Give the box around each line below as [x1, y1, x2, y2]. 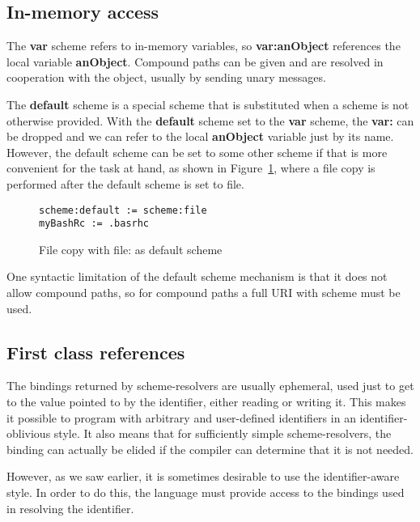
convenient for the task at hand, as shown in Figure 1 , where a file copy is [6, 159, 375, 176]
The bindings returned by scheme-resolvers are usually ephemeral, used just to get [6, 377, 414, 394]
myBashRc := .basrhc [39, 218, 150, 230]
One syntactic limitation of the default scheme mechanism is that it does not [6, 268, 388, 285]
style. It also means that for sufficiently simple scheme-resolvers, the [53, 425, 392, 442]
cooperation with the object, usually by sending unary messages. [6, 69, 326, 86]
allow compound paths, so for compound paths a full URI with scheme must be [6, 284, 401, 301]
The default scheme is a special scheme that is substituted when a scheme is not [6, 95, 409, 112]
